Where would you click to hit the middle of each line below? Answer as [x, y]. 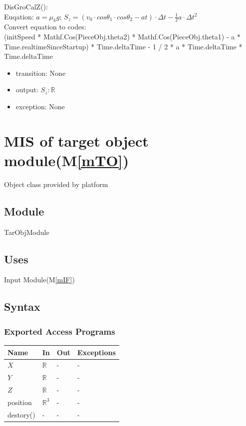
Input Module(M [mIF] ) [39, 280]
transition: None [41, 73]
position [20, 402]
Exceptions [97, 352]
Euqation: [19, 16]
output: [27, 90]
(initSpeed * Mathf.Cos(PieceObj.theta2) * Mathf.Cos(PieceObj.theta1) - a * [122, 36]
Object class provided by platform [56, 184]
